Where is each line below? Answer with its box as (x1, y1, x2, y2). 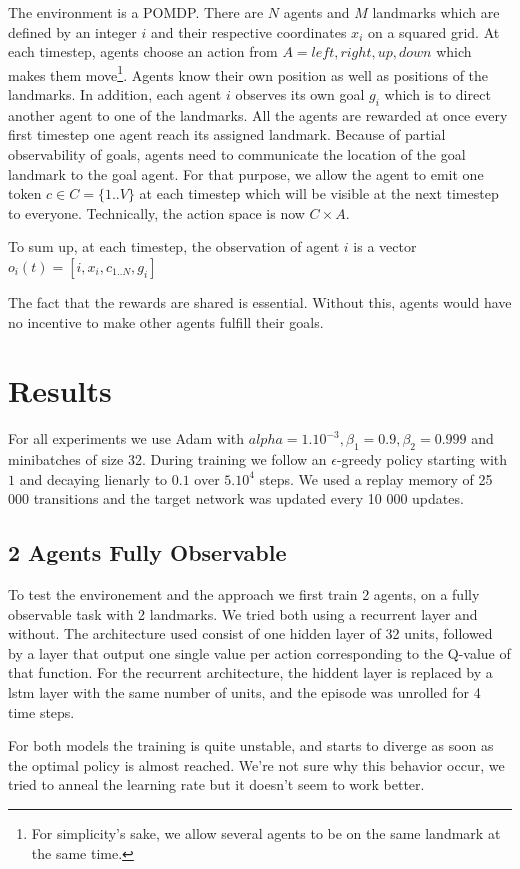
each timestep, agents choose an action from (8, 41, 278, 62)
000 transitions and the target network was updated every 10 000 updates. (8, 488, 464, 509)
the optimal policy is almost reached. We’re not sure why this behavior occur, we (8, 754, 505, 775)
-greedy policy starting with (336, 449, 508, 470)
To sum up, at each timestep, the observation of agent (8, 236, 340, 257)
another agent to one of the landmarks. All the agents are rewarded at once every (8, 104, 508, 125)
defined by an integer (8, 21, 137, 42)
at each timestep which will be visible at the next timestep (139, 183, 499, 204)
